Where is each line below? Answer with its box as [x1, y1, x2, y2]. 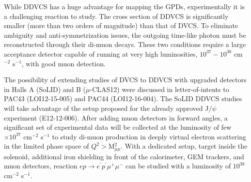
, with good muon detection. [21, 58, 106, 68]
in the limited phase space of [4, 141, 89, 151]
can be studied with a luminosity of [125, 161, 231, 171]
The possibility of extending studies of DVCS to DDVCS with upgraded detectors [4, 75, 247, 85]
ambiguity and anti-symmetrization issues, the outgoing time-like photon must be [4, 30, 246, 40]
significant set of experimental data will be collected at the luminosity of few [4, 122, 232, 132]
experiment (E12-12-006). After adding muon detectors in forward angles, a [4, 112, 228, 122]
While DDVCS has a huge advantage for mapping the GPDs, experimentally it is [4, 1, 245, 11]
